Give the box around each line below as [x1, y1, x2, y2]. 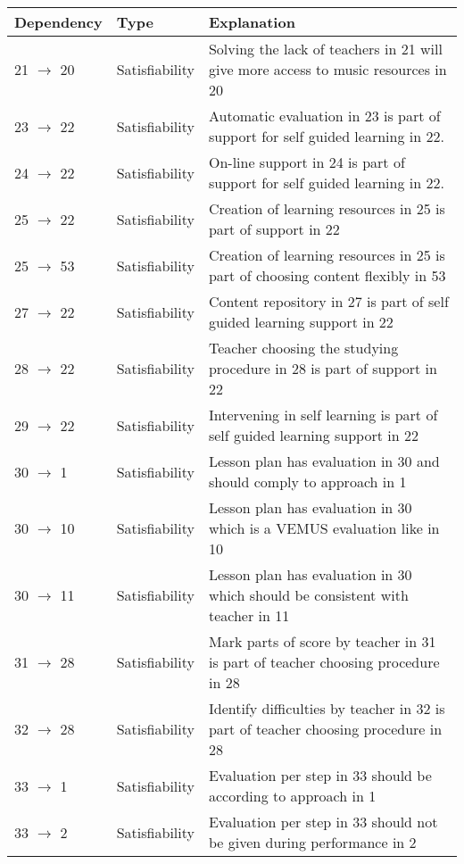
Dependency [14, 12, 103, 32]
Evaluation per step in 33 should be [208, 765, 432, 785]
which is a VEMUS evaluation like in [208, 518, 440, 538]
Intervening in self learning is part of [208, 404, 438, 425]
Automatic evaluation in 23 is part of [208, 105, 441, 126]
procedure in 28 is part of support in [208, 358, 437, 378]
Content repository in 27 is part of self [208, 291, 449, 312]
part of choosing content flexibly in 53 [208, 265, 446, 286]
